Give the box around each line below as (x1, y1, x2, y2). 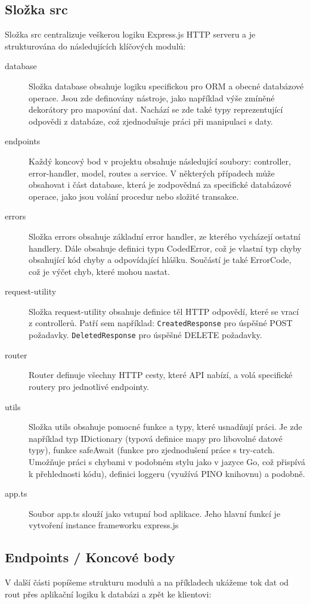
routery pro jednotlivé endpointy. (29, 380, 150, 392)
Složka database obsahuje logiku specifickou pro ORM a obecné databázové (29, 79, 304, 92)
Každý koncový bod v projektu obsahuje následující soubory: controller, (29, 154, 291, 167)
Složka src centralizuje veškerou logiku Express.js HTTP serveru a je (5, 28, 256, 41)
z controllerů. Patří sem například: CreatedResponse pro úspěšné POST (29, 317, 293, 329)
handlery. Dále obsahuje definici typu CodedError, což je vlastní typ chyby (29, 241, 302, 254)
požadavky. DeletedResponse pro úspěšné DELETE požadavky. (29, 329, 262, 341)
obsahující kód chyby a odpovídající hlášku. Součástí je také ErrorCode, (29, 253, 292, 266)
